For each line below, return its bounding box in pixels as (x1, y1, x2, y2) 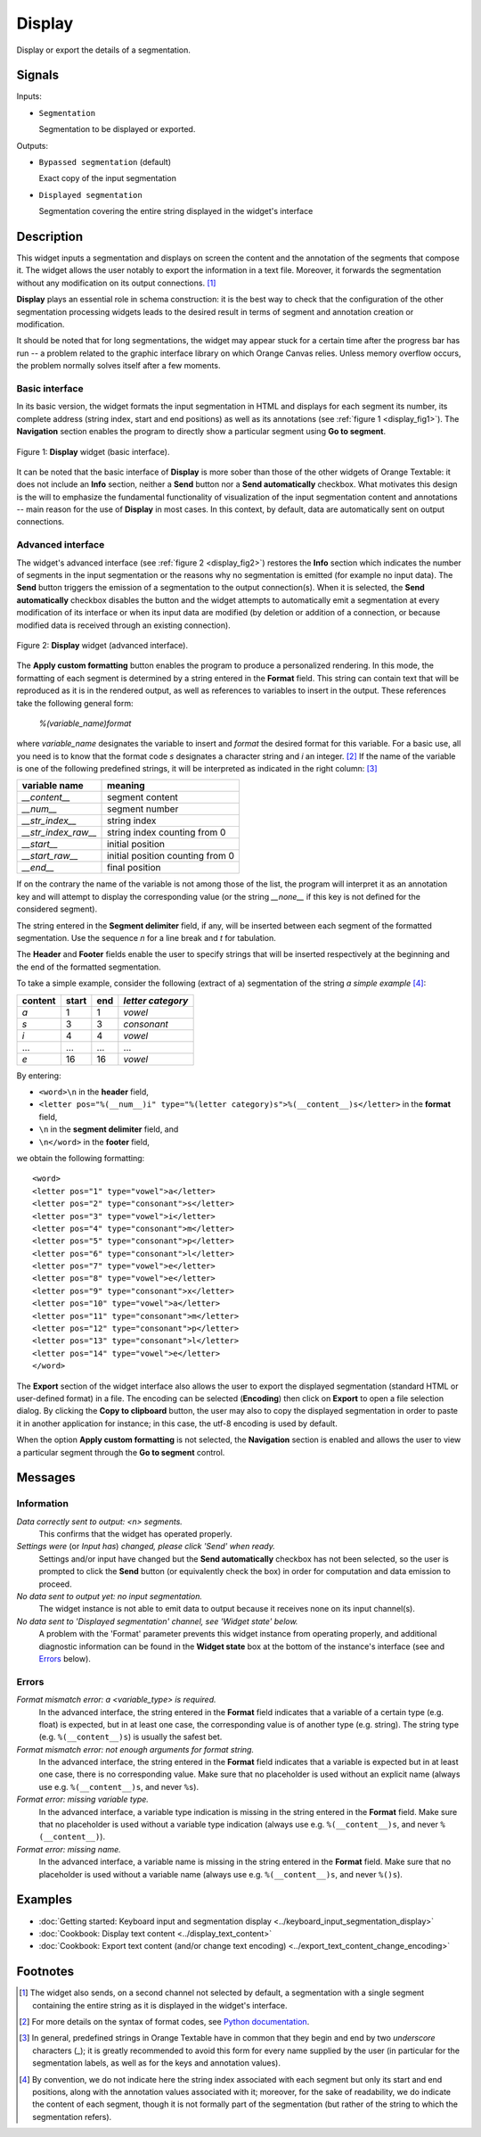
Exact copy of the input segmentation (38, 173, 177, 184)
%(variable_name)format (38, 718, 132, 729)
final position (107, 862, 161, 874)
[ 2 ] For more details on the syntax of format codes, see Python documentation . (19, 2016, 310, 2026)
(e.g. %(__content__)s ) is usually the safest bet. (38, 1731, 223, 1743)
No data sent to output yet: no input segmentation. (16, 1591, 203, 1602)
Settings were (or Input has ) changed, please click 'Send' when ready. (16, 1541, 276, 1552)
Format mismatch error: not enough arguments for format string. (16, 1744, 254, 1754)
